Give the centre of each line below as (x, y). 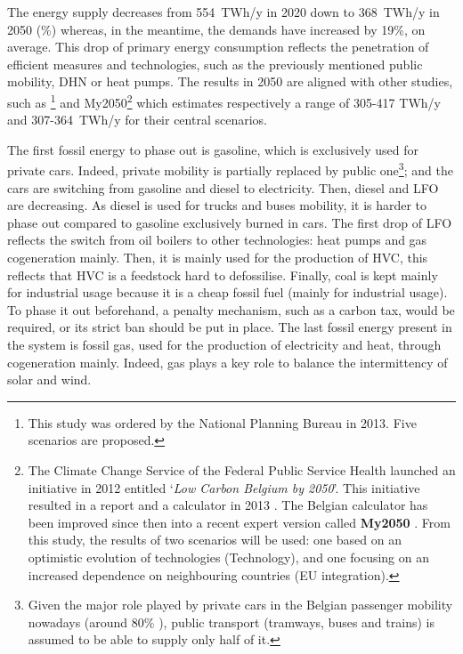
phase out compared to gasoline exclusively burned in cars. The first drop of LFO (230, 222)
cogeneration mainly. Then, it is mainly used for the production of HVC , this (218, 258)
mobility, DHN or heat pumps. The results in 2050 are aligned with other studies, (230, 81)
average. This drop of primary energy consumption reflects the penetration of (218, 47)
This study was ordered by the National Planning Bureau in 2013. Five (222, 422)
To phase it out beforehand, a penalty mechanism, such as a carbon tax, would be (231, 309)
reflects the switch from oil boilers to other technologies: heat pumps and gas (217, 240)
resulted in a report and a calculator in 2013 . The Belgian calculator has (228, 505)
